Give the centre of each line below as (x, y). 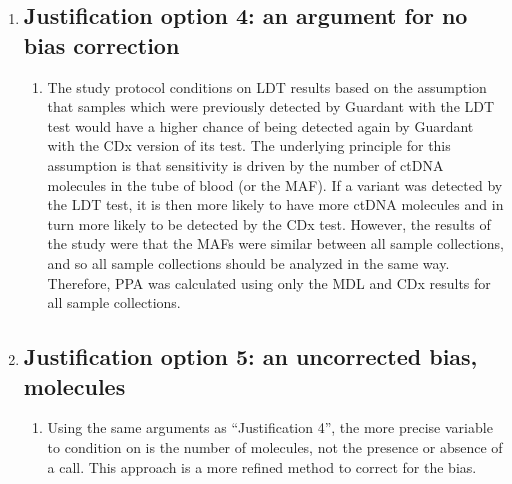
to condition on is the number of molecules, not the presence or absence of (275, 446)
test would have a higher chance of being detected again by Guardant (260, 125)
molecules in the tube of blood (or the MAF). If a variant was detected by (275, 184)
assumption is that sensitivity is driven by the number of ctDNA (245, 164)
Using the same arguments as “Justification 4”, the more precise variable (270, 427)
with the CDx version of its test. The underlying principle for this (249, 145)
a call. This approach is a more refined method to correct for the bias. (262, 466)
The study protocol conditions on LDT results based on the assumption (267, 86)
